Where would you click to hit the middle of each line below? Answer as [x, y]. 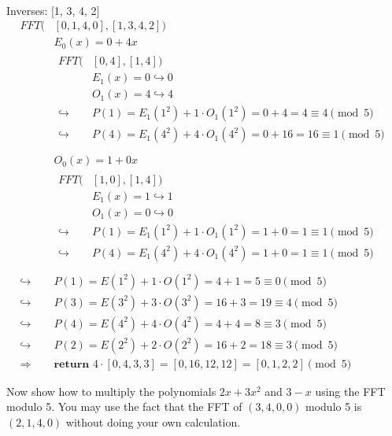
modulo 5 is [334, 406]
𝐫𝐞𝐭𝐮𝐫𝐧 [72, 364]
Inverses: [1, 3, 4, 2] [53, 10]
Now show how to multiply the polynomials [111, 391]
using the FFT [350, 391]
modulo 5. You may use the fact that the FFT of [124, 406]
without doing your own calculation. [153, 422]
